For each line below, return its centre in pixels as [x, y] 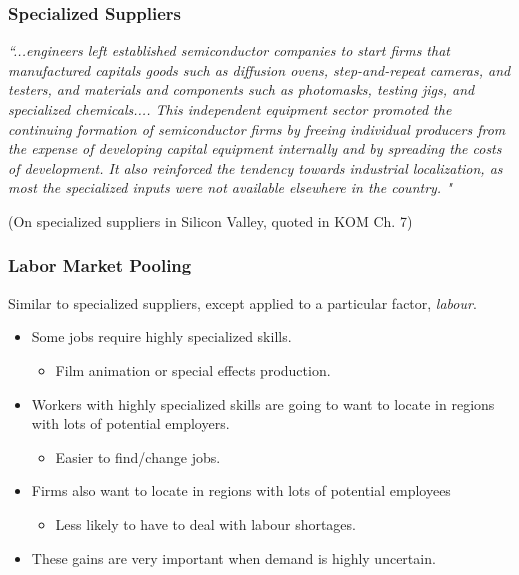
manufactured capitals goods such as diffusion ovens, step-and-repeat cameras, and [259, 69]
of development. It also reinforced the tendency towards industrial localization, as [255, 167]
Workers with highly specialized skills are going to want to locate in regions [263, 403]
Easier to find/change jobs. [138, 456]
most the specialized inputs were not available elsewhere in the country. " [230, 187]
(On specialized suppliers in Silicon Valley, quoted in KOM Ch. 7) [210, 220]
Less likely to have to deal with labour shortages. [205, 523]
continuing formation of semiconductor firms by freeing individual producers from [257, 128]
